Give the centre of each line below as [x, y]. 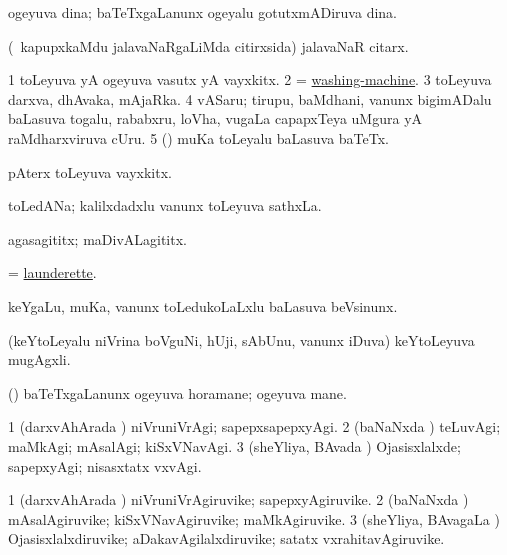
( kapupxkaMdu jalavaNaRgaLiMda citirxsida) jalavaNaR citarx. [208, 45]
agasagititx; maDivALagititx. [97, 238]
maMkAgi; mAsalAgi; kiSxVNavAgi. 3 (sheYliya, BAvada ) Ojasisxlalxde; [234, 445]
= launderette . [52, 272]
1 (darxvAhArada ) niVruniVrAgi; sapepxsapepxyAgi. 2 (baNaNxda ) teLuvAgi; [254, 426]
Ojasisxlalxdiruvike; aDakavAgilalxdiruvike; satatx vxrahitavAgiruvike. [226, 538]
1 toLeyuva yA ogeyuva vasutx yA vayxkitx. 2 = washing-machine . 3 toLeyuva [250, 79]
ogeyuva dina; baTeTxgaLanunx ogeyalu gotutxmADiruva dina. [202, 12]
